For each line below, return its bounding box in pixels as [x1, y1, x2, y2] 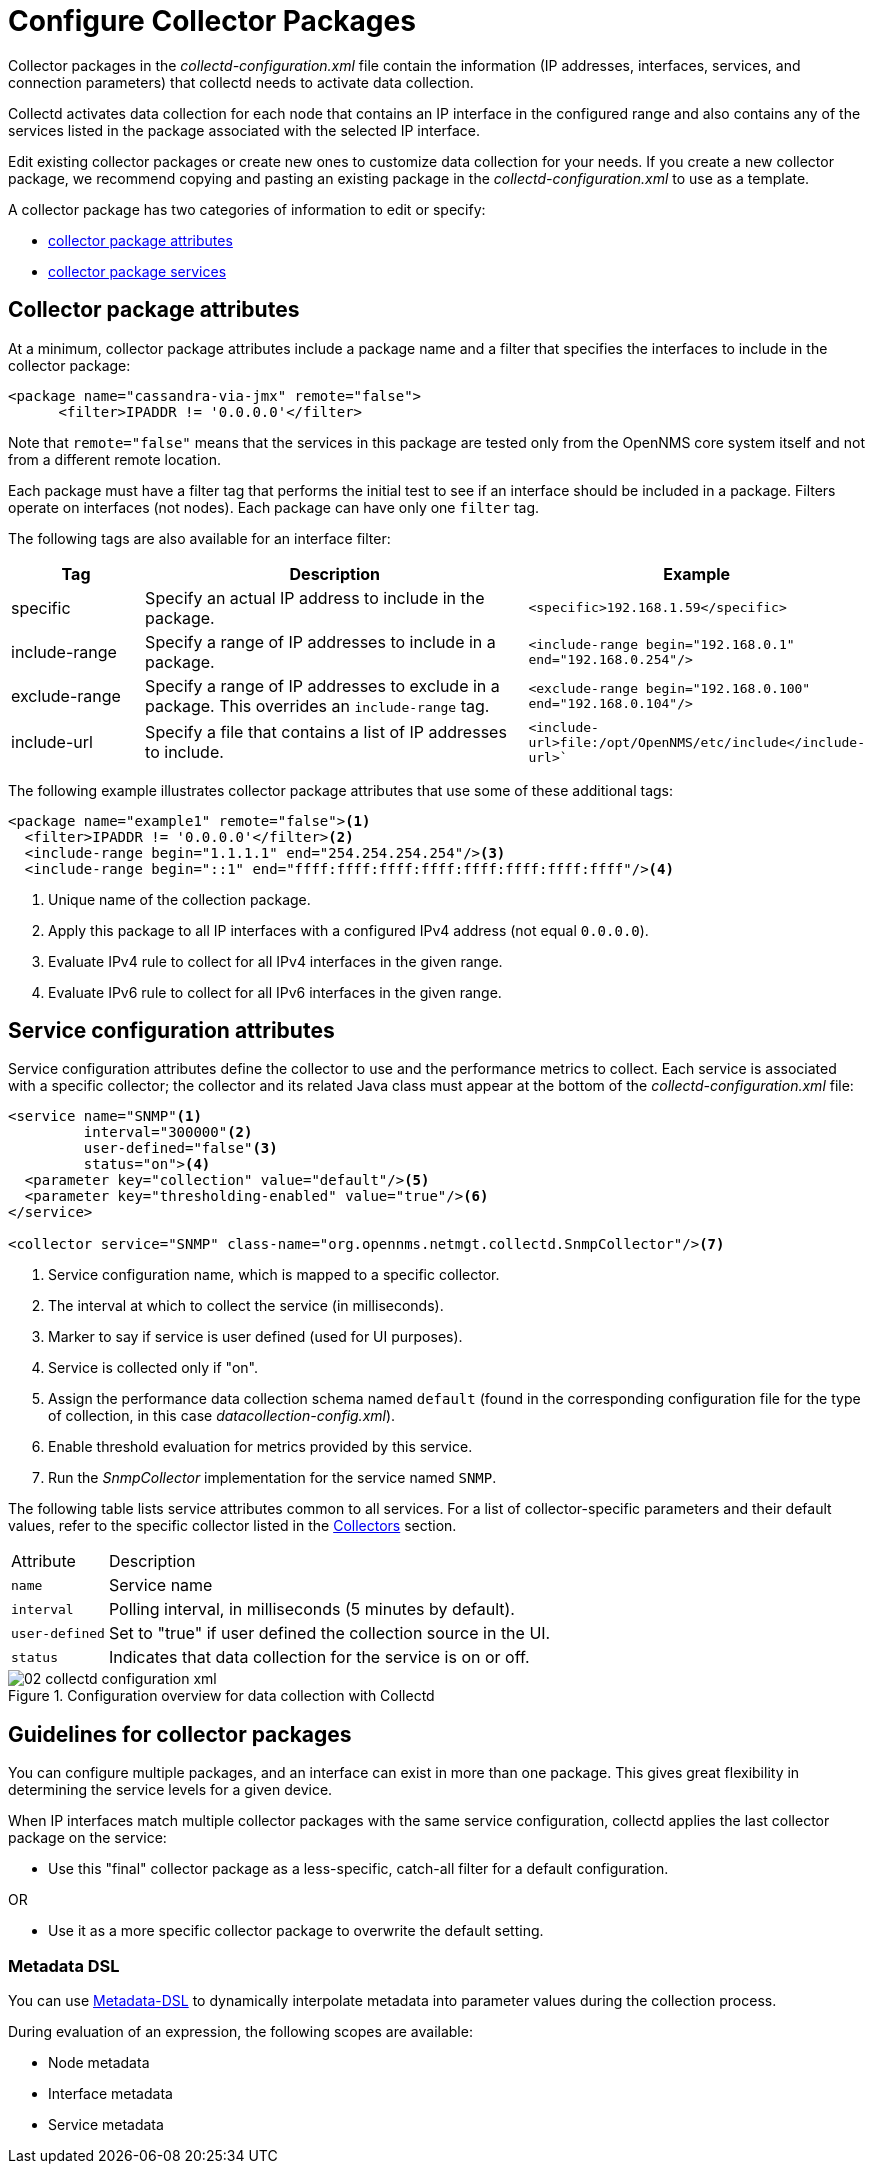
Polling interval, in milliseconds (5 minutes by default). [108, 1599, 515, 1620]
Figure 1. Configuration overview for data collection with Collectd [8, 1687, 435, 1705]
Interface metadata [48, 2085, 173, 2103]
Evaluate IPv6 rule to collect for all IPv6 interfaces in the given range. [48, 983, 502, 1001]
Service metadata [48, 2116, 164, 2134]
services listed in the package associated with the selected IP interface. [8, 121, 481, 139]
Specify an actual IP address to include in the [145, 587, 485, 608]
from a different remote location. [8, 450, 221, 468]
